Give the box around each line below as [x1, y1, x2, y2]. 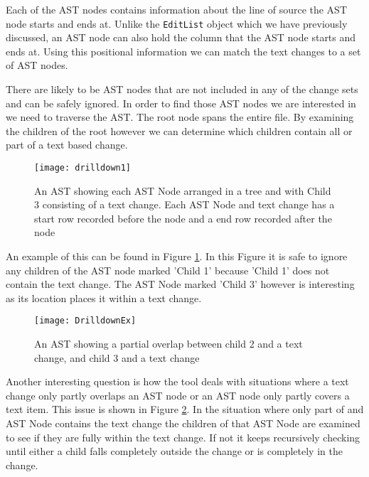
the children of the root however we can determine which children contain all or [6, 123, 353, 138]
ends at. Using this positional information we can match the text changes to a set [6, 43, 361, 58]
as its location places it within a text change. [6, 290, 202, 305]
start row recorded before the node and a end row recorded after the [34, 210, 332, 225]
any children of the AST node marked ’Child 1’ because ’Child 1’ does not [6, 262, 330, 277]
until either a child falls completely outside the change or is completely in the [6, 444, 343, 459]
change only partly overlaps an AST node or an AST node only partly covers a [6, 387, 350, 402]
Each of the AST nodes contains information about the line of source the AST [6, 2, 348, 16]
